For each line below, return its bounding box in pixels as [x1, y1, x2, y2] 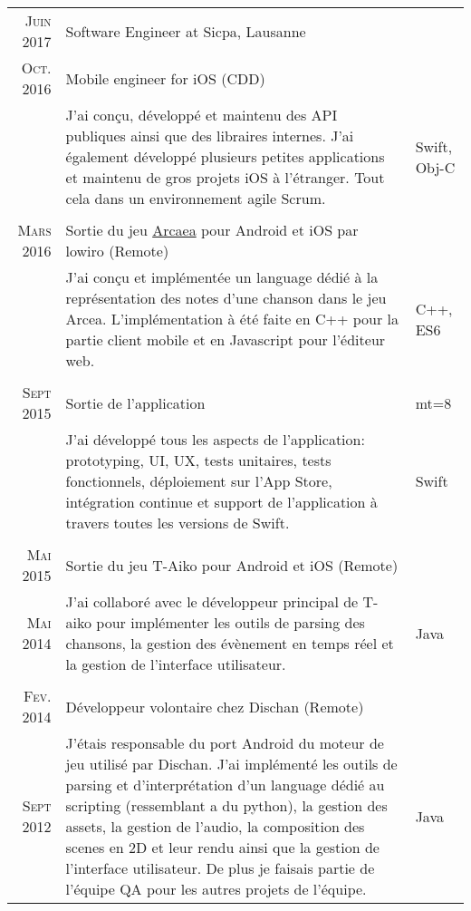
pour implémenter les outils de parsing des [96, 612, 365, 633]
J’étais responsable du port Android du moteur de [65, 732, 384, 753]
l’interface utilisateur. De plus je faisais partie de [65, 858, 375, 878]
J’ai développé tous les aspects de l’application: [65, 429, 365, 450]
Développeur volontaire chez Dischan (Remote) [65, 695, 364, 717]
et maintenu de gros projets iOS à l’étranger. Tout [65, 167, 385, 188]
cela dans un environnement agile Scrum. [65, 188, 326, 208]
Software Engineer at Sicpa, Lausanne [65, 20, 306, 42]
